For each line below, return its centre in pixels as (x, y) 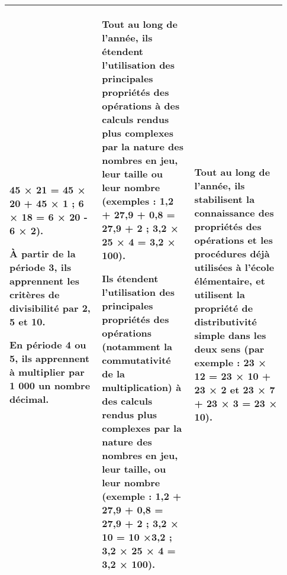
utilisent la (220, 294)
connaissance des (234, 212)
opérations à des (141, 106)
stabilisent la (225, 199)
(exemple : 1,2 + (142, 496)
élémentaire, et (230, 280)
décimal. (29, 399)
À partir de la (43, 253)
